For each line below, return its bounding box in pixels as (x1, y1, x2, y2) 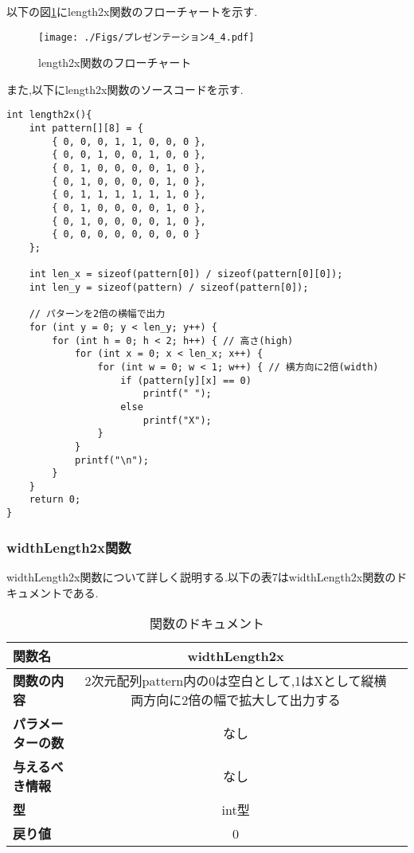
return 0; (29, 494, 81, 506)
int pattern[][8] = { (29, 123, 143, 135)
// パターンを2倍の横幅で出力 (29, 308, 166, 320)
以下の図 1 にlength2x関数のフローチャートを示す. (6, 3, 258, 19)
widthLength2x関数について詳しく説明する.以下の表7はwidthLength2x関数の (6, 569, 396, 585)
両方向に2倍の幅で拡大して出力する (131, 691, 341, 710)
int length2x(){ (6, 109, 92, 121)
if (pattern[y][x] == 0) (120, 374, 252, 386)
